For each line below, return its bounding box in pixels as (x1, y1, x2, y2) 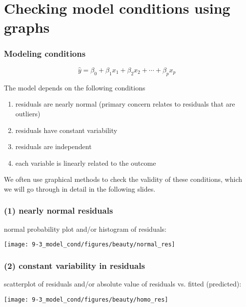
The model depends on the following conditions (4, 82, 145, 92)
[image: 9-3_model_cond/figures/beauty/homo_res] (4, 296, 168, 303)
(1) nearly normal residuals (4, 204, 113, 217)
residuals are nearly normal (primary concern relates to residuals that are (15, 99, 235, 109)
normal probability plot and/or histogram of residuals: (4, 223, 166, 234)
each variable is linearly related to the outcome (15, 157, 156, 168)
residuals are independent (15, 141, 92, 152)
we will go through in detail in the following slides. (4, 183, 156, 194)
